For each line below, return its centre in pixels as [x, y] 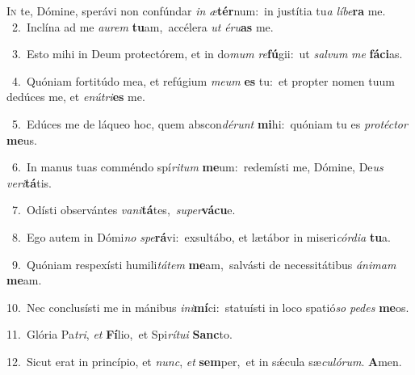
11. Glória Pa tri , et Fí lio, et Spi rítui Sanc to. [119, 334]
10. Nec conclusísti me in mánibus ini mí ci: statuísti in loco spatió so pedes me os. [208, 307]
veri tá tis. [29, 182]
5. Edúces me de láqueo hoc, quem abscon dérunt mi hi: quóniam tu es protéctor [210, 123]
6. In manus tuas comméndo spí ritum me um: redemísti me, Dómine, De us [197, 167]
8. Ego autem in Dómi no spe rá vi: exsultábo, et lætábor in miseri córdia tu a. [201, 236]
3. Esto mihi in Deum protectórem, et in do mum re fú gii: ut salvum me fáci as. [207, 54]
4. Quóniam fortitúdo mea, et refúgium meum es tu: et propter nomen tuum [203, 80]
